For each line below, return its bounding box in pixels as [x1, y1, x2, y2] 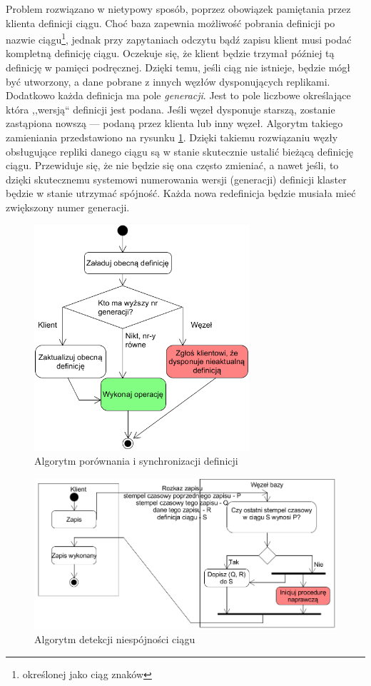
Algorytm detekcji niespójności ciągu [34, 632, 195, 647]
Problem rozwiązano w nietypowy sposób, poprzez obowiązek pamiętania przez [6, 1, 351, 16]
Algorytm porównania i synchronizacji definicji [34, 453, 238, 468]
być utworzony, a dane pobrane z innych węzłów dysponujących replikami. [6, 74, 330, 89]
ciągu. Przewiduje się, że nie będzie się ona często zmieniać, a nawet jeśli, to [6, 158, 339, 173]
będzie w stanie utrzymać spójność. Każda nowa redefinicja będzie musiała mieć [6, 186, 356, 201]
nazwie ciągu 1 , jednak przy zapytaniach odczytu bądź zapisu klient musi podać [6, 30, 352, 46]
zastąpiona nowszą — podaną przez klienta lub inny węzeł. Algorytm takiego [6, 116, 343, 131]
